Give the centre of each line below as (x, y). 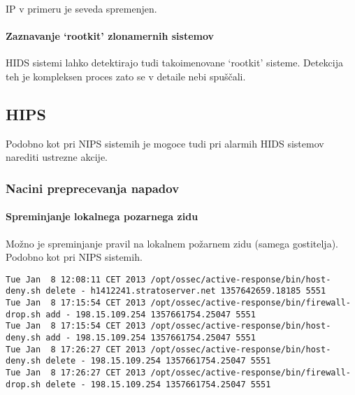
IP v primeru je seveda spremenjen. (81, 8)
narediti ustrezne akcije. (57, 157)
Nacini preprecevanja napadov (93, 188)
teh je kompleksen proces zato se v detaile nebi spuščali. (126, 76)
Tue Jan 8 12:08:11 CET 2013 (76, 279)
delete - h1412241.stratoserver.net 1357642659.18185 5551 (186, 291)
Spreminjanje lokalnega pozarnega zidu (102, 216)
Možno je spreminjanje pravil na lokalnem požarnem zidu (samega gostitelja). (172, 243)
